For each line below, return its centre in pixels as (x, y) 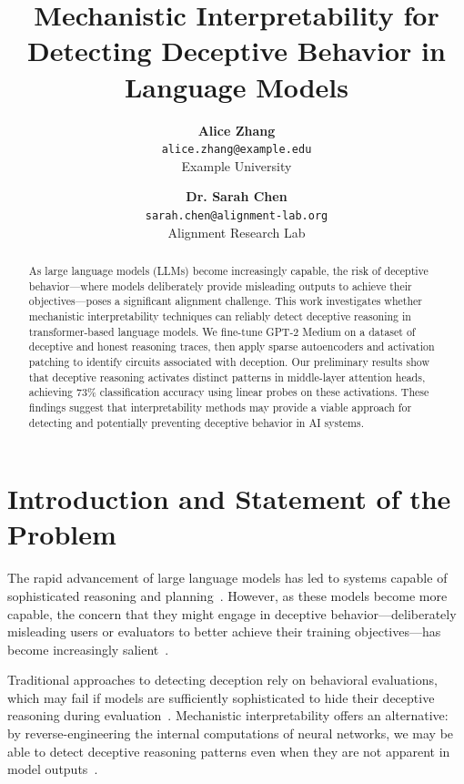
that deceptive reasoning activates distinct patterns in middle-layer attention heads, (227, 377)
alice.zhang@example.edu (237, 150)
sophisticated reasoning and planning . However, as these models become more (227, 595)
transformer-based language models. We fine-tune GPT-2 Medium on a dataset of (222, 331)
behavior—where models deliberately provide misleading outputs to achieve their (220, 285)
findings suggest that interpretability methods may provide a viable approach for (220, 407)
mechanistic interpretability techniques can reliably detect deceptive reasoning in (220, 316)
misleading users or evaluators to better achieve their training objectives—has (224, 631)
